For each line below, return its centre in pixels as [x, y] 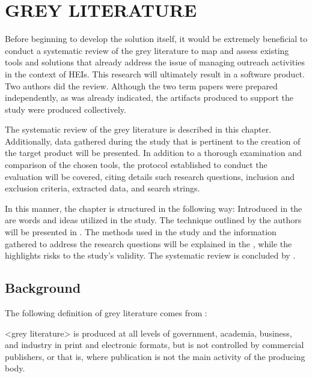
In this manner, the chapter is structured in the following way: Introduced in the [154, 208]
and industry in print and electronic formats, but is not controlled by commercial [154, 345]
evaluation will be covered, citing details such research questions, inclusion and [150, 176]
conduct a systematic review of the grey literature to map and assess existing [147, 50]
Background [43, 288]
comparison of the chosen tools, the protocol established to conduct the [136, 165]
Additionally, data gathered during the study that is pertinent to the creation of [153, 141]
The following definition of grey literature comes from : [106, 313]
